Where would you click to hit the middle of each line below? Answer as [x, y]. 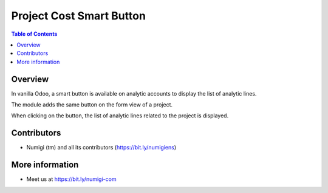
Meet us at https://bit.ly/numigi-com [71, 179]
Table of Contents [34, 34]
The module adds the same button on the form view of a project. [92, 105]
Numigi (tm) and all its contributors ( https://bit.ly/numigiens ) [101, 148]
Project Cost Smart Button [78, 16]
